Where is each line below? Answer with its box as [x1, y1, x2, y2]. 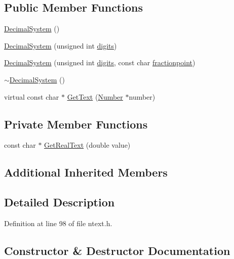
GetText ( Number [67, 91, 123, 102]
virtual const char [4, 91, 59, 102]
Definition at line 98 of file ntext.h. [4, 218, 112, 228]
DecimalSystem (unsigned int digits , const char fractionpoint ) [4, 57, 196, 68]
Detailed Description [4, 194, 115, 210]
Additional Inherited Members [4, 164, 168, 180]
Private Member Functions [4, 116, 148, 132]
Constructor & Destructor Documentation [4, 242, 230, 258]
